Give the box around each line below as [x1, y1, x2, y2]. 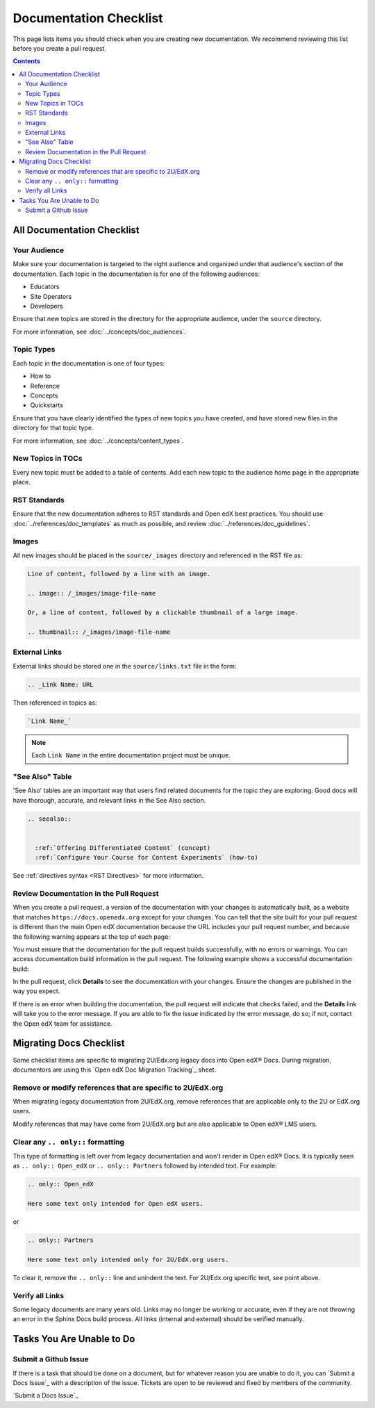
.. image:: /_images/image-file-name [27, 589, 156, 597]
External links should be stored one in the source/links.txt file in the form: [12, 662, 237, 670]
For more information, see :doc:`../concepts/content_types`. [12, 436, 184, 445]
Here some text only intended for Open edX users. [27, 1200, 204, 1208]
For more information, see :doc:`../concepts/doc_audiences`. [12, 327, 187, 336]
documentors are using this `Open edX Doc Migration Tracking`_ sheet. [12, 1065, 217, 1074]
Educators [30, 282, 60, 291]
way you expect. [12, 987, 60, 995]
